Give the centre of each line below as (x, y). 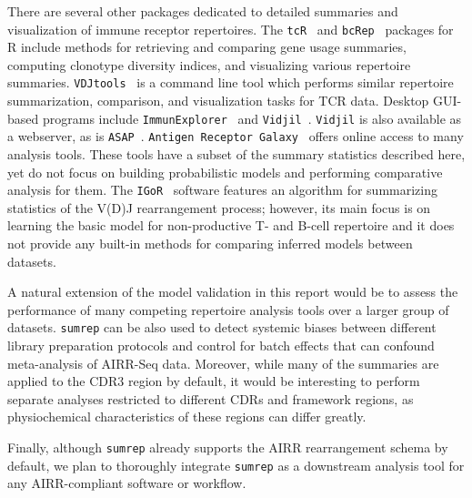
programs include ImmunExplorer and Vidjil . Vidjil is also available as (252, 118)
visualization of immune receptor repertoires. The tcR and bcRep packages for (231, 29)
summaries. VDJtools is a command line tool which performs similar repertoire (231, 82)
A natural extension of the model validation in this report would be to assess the (233, 292)
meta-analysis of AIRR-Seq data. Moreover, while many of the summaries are (223, 363)
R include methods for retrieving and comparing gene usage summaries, (207, 47)
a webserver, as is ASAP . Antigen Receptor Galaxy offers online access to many (236, 136)
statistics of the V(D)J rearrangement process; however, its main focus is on (219, 207)
